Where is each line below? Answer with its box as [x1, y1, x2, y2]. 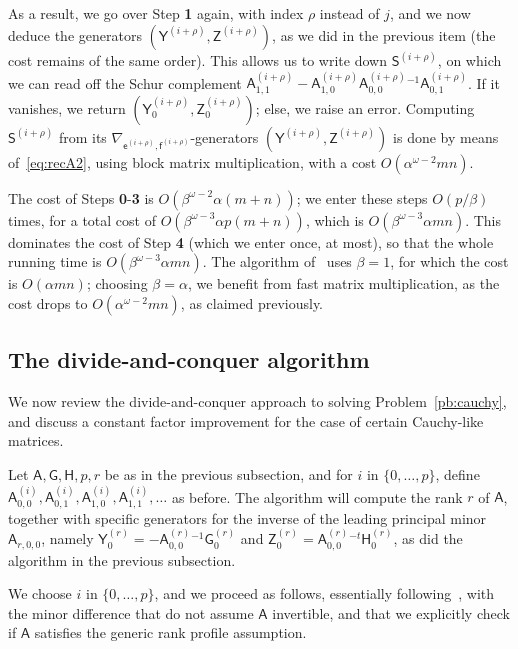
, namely [41, 528, 94, 549]
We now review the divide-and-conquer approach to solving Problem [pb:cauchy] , [8, 391, 507, 412]
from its [58, 126, 107, 147]
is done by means [393, 126, 499, 147]
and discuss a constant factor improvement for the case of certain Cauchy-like [8, 410, 484, 431]
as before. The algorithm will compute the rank [171, 486, 463, 507]
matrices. [8, 430, 64, 451]
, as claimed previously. [180, 293, 324, 314]
